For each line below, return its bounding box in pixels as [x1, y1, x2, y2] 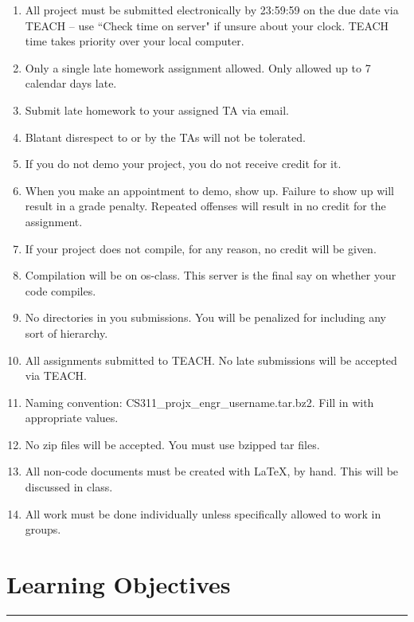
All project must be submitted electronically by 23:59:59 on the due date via [25, 2, 399, 18]
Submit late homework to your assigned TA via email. [25, 101, 289, 118]
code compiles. [25, 282, 96, 299]
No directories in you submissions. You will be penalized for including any [25, 309, 387, 326]
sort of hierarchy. [25, 324, 108, 341]
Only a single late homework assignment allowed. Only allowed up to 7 [25, 59, 371, 76]
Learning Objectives [6, 568, 231, 600]
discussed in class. [25, 479, 113, 495]
